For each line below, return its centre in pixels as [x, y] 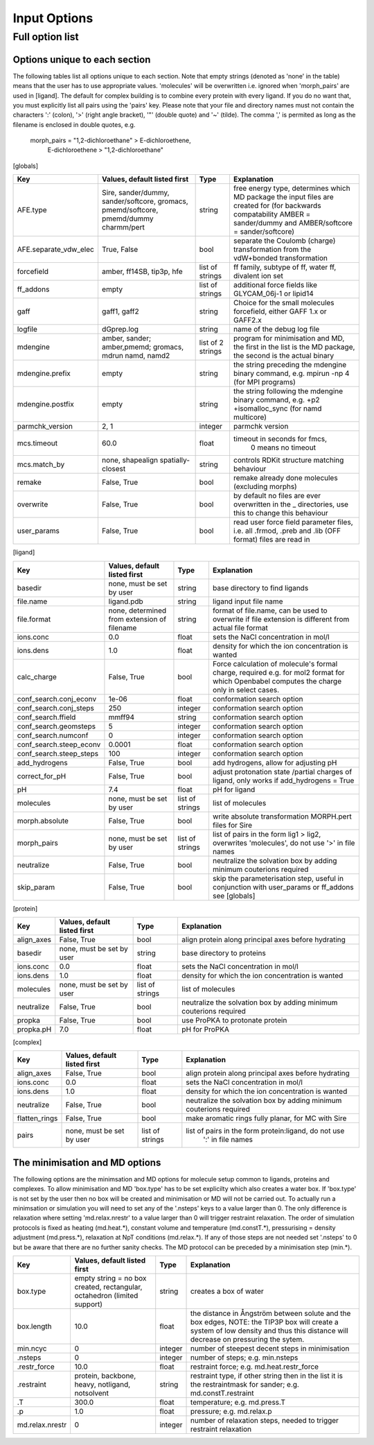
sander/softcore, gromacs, [145, 201]
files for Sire [232, 825]
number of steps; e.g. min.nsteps [244, 1358]
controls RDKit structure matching [288, 460]
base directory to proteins [223, 953]
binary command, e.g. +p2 [276, 400]
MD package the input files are [283, 197]
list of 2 [212, 343]
